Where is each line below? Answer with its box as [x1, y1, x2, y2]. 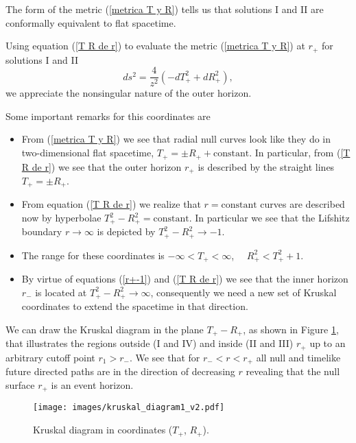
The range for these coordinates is [21, 248, 165, 262]
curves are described [260, 197, 345, 211]
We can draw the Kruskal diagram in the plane [5, 322, 204, 337]
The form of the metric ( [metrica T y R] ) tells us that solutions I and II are [5, 2, 324, 16]
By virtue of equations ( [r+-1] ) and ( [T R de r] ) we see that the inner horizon [21, 272, 348, 286]
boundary [21, 224, 62, 239]
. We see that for [129, 350, 200, 364]
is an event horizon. [51, 377, 134, 392]
